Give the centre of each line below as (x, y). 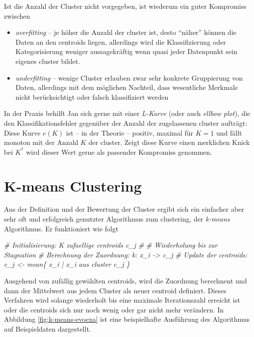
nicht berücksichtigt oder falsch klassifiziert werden (92, 97)
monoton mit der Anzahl (41, 142)
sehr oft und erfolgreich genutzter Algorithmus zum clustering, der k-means (117, 219)
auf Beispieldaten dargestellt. (48, 328)
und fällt (229, 132)
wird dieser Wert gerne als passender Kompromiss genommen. (119, 152)
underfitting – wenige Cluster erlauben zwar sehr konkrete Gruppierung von (129, 77)
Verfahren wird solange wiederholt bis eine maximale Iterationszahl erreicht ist (122, 300)
